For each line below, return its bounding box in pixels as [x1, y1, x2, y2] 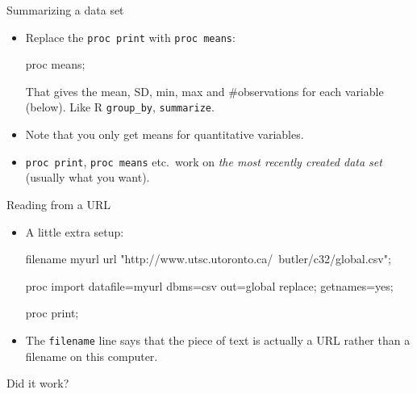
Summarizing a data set [6, 2, 124, 18]
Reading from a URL [6, 195, 111, 212]
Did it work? [6, 375, 69, 392]
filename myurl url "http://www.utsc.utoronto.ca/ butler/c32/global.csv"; [25, 250, 391, 267]
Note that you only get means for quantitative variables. [25, 126, 304, 143]
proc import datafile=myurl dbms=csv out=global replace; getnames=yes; [25, 277, 394, 294]
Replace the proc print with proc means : [25, 28, 236, 45]
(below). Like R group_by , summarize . [25, 98, 215, 115]
